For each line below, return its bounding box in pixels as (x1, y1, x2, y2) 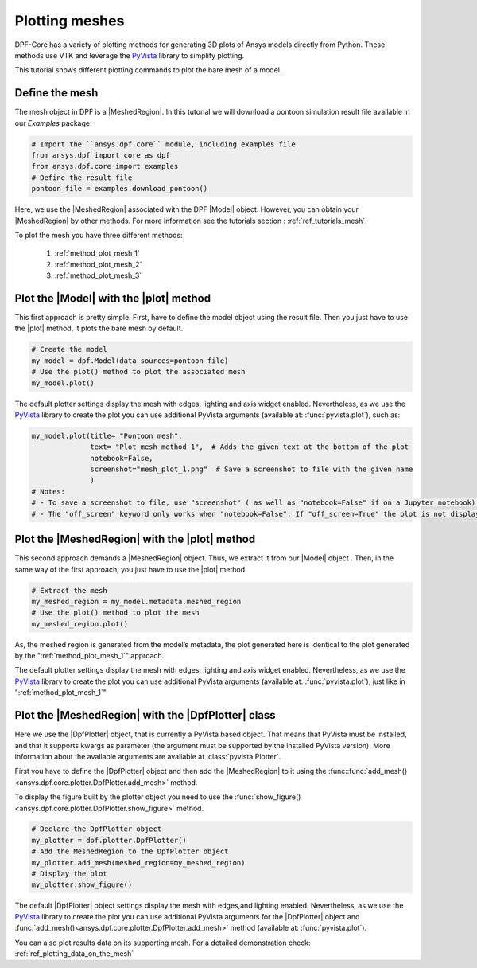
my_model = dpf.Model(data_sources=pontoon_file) (31, 356, 229, 365)
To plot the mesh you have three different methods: (14, 230, 183, 240)
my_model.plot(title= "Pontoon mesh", (31, 431, 183, 440)
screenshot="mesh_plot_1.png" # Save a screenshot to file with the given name (90, 465, 413, 474)
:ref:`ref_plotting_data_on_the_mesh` (14, 948, 134, 958)
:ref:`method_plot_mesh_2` (54, 260, 142, 269)
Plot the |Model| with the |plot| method (14, 291, 211, 305)
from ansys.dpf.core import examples (31, 162, 179, 171)
